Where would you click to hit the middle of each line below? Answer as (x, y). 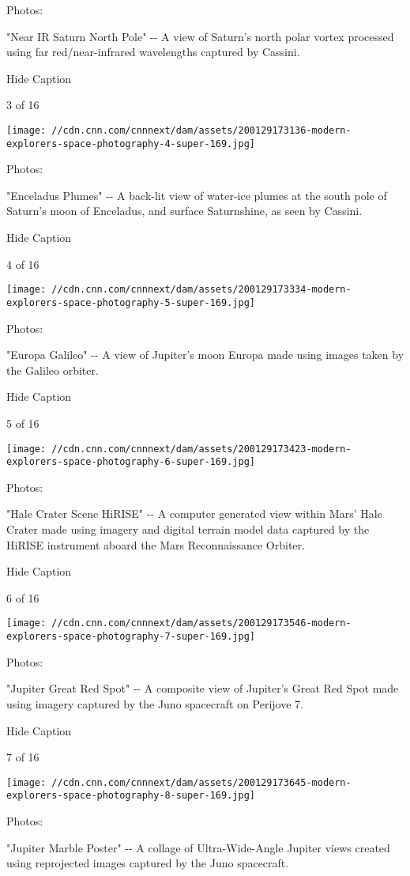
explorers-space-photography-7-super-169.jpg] (131, 637)
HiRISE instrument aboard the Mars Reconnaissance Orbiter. (156, 544)
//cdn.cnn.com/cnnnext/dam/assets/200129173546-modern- (201, 623)
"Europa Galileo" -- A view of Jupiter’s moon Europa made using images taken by (205, 355)
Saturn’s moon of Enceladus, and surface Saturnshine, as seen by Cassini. (184, 211)
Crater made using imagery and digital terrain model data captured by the (188, 529)
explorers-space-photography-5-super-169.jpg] (131, 302)
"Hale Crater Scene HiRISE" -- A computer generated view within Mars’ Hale (194, 514)
